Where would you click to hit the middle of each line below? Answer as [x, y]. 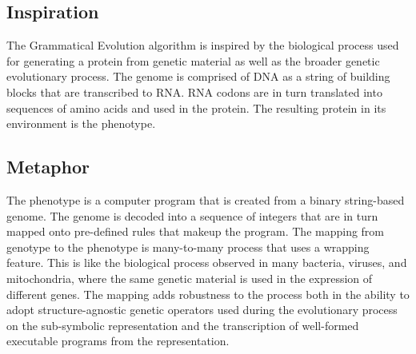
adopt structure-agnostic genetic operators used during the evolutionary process [202, 310]
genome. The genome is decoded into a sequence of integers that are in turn [192, 215]
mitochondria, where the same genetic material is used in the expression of [190, 278]
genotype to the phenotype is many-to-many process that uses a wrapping [188, 247]
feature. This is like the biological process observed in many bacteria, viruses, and [207, 263]
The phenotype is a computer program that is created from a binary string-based [206, 199]
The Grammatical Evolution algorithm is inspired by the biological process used [203, 45]
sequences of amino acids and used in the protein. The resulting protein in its [196, 107]
